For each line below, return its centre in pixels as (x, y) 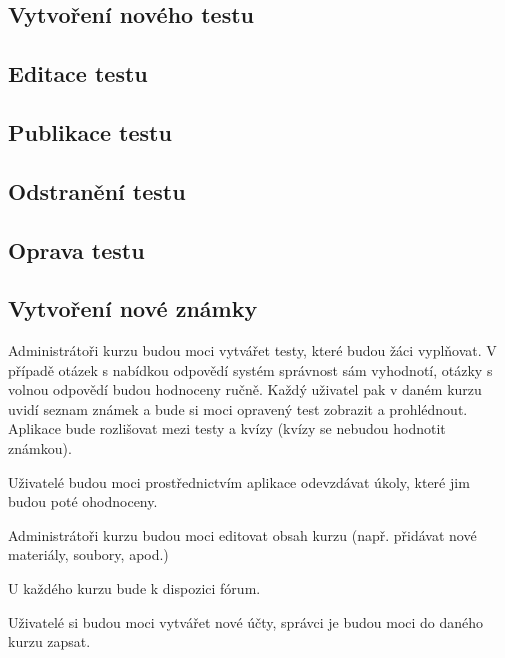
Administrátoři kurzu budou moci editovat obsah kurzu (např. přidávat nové (242, 534)
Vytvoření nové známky (133, 308)
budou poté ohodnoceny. (83, 501)
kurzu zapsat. (49, 641)
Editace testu (78, 73)
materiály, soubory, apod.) (88, 554)
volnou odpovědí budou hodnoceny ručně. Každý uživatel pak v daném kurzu (245, 389)
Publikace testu (90, 131)
